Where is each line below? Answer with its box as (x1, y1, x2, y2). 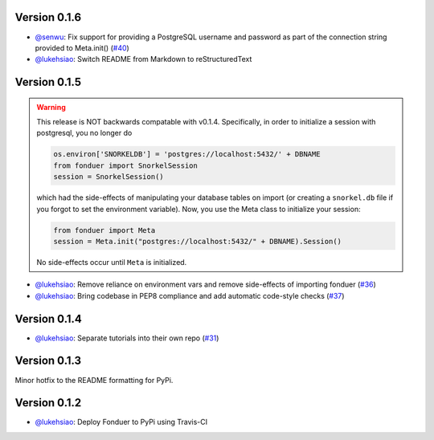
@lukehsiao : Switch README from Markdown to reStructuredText (35, 55, 252, 64)
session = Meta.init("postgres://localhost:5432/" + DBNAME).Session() (53, 237, 342, 246)
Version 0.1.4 (14, 312, 82, 325)
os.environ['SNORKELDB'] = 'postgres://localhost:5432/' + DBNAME (53, 149, 321, 159)
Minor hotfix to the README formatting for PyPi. (14, 375, 174, 385)
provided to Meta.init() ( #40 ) (35, 43, 130, 52)
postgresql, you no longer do (36, 128, 133, 138)
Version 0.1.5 (14, 75, 82, 89)
